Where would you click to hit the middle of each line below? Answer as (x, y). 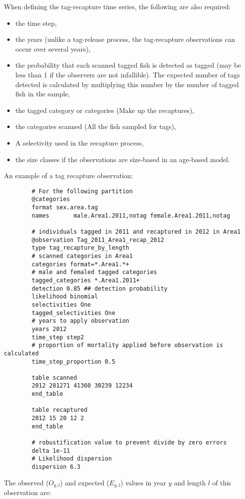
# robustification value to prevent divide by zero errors (129, 443)
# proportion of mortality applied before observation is (128, 345)
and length (190, 482)
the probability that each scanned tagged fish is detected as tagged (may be (128, 65)
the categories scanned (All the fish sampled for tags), (96, 126)
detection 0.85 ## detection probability (100, 288)
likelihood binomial (65, 297)
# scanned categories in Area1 (82, 256)
